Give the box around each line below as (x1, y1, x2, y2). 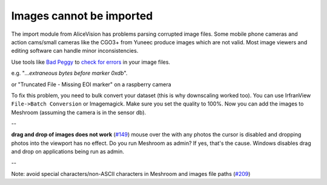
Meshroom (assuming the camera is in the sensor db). (11, 109, 147, 116)
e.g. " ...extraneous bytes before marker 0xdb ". (11, 70, 128, 77)
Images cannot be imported (11, 9, 153, 22)
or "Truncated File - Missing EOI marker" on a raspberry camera (11, 81, 172, 88)
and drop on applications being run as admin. (11, 148, 124, 155)
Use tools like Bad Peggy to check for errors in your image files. (11, 58, 171, 66)
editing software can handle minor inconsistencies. (11, 47, 139, 55)
